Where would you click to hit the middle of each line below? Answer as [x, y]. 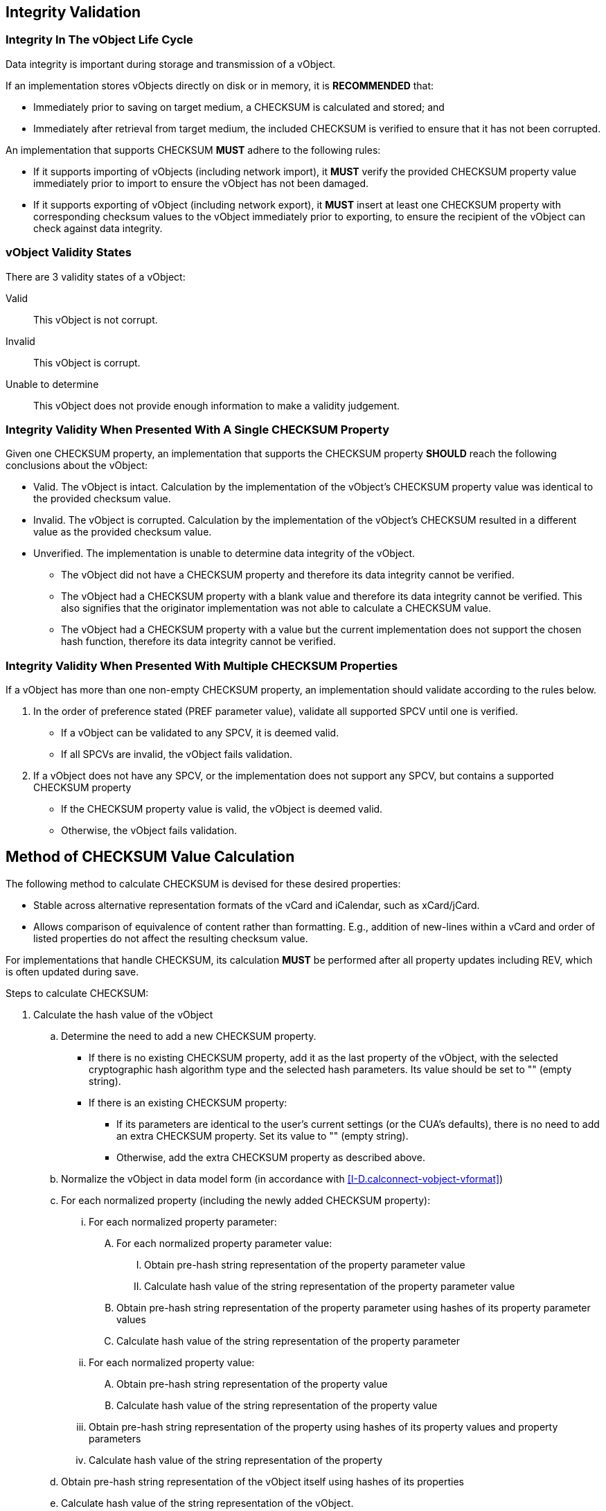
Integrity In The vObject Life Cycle [99, 40]
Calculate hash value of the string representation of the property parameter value [330, 1286]
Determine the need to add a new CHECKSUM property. [189, 1036]
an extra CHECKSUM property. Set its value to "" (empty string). [262, 1136]
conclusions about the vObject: [77, 466]
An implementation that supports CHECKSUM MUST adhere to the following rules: [193, 150]
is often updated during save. [72, 971]
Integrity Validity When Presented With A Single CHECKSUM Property [197, 429]
